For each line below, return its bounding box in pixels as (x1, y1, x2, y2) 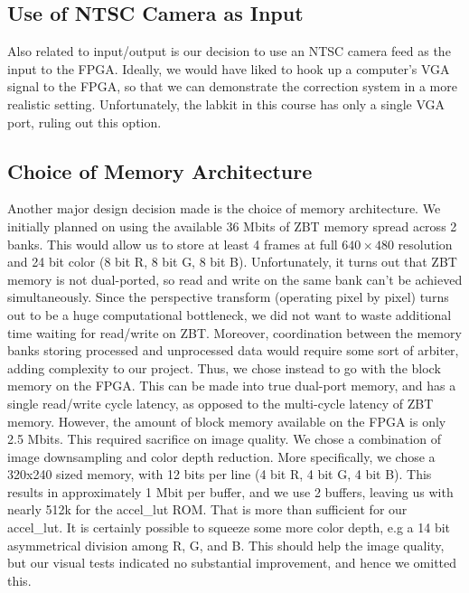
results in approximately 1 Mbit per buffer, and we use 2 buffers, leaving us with (7, 482, 454, 501)
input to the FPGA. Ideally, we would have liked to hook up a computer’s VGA (7, 59, 450, 78)
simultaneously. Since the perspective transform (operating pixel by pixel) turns (7, 287, 449, 306)
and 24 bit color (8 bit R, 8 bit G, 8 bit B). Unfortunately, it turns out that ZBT (7, 252, 457, 271)
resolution (398, 234, 453, 253)
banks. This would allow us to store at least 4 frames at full (7, 234, 338, 253)
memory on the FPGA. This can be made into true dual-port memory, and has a (7, 376, 456, 395)
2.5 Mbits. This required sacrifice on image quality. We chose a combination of (7, 429, 441, 448)
